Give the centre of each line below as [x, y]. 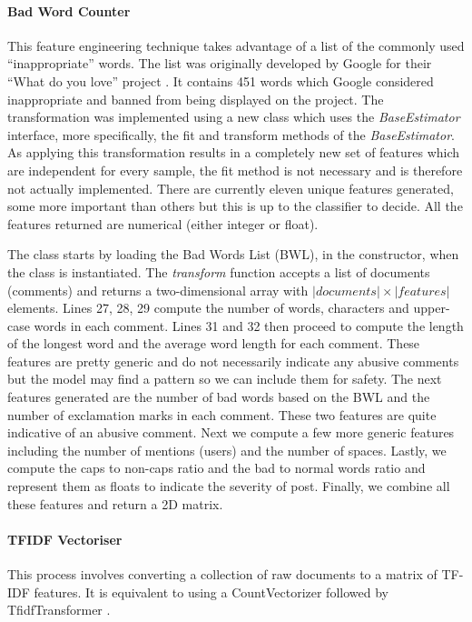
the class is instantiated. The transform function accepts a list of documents [219, 271]
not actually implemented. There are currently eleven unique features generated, [231, 188]
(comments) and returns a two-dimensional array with [158, 290]
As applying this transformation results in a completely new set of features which [234, 152]
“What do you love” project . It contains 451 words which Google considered [221, 80]
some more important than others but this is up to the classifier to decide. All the [235, 206]
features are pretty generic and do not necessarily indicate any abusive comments [233, 361]
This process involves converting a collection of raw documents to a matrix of [222, 574]
